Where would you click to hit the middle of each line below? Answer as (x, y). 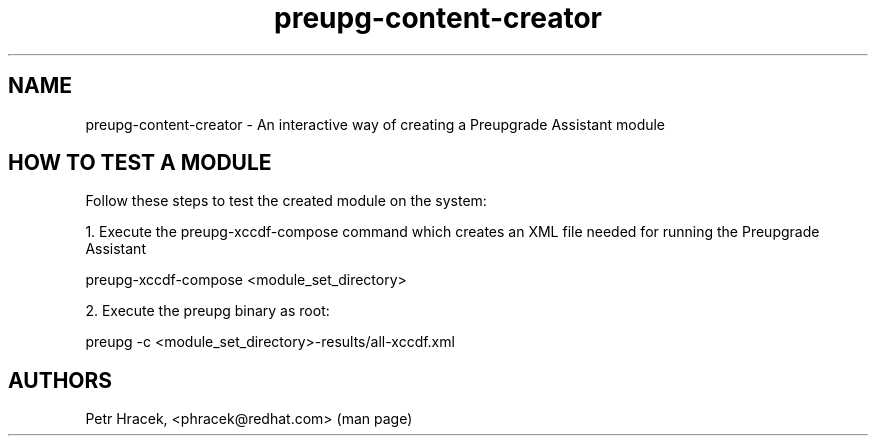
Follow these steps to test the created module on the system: (286, 201)
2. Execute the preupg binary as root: (207, 311)
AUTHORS (60, 380)
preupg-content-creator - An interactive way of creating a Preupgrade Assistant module (375, 124)
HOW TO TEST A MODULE (140, 163)
